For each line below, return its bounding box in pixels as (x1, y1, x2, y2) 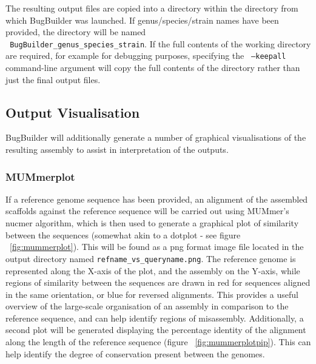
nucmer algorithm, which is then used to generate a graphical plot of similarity (5, 217, 299, 229)
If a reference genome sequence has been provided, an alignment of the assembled (5, 192, 308, 205)
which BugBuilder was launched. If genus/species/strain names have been (5, 13, 279, 26)
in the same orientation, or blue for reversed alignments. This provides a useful (5, 288, 298, 300)
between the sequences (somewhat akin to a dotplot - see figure (5, 228, 241, 241)
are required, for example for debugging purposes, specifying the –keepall (5, 49, 286, 62)
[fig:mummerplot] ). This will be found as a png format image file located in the (10, 240, 304, 253)
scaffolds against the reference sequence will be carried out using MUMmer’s (5, 204, 289, 217)
